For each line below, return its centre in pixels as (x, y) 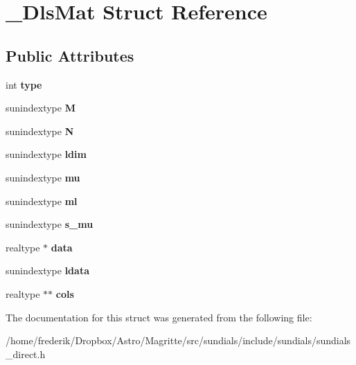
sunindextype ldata (47, 270)
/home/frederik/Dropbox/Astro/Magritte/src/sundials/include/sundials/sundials (178, 340)
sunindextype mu (43, 177)
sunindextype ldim (46, 154)
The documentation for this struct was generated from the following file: (159, 317)
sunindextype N (40, 131)
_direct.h (26, 354)
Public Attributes (70, 55)
